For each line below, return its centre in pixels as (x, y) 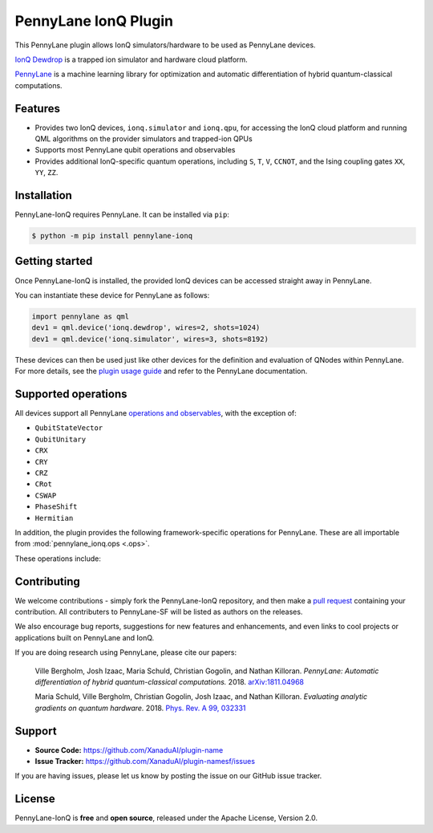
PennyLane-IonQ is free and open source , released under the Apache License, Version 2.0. (166, 818)
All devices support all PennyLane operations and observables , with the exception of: (156, 413)
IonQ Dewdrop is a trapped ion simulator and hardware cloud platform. (131, 59)
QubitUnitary (61, 439)
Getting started (54, 261)
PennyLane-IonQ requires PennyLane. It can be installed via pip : (122, 215)
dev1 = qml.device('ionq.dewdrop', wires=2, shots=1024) (146, 328)
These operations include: (58, 559)
